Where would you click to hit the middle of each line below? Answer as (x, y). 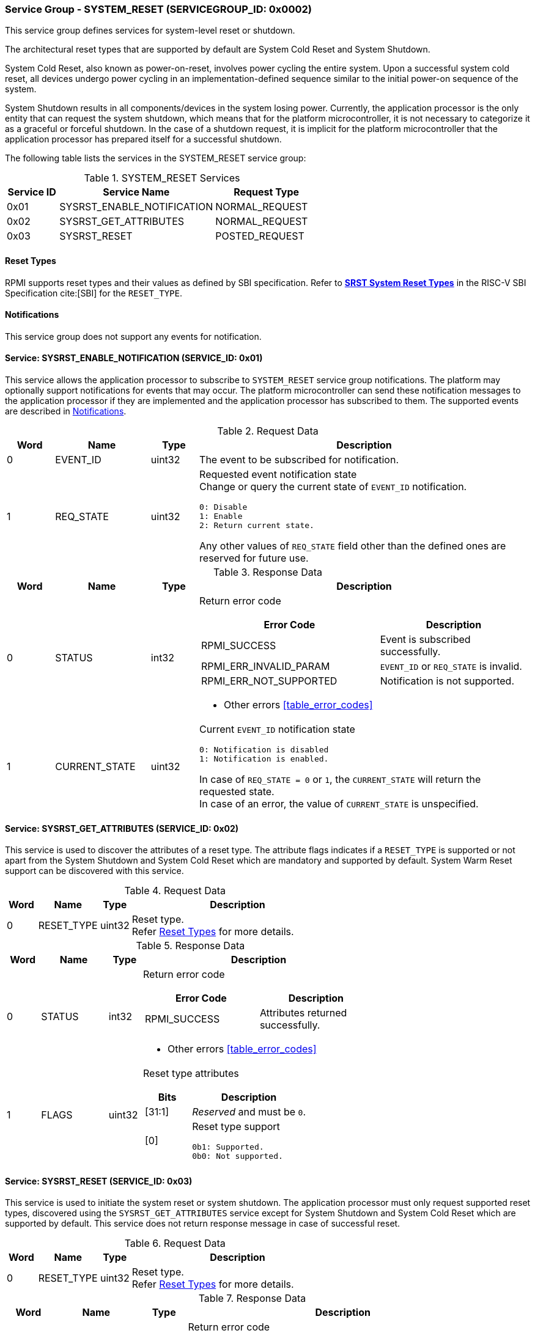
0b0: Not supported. (238, 1156)
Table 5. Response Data (190, 946)
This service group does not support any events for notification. (133, 336)
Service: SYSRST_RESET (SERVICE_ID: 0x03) (99, 1181)
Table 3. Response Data (268, 572)
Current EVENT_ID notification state (277, 729)
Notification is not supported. (447, 681)
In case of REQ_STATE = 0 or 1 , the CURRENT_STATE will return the (340, 780)
